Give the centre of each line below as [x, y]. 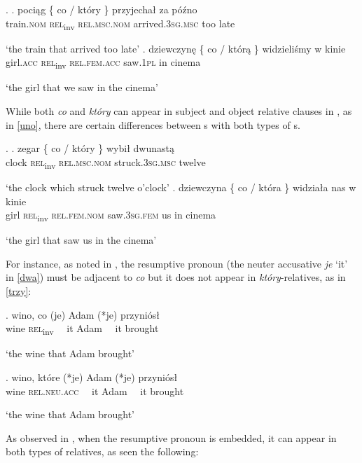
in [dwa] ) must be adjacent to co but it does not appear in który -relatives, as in [176, 277]
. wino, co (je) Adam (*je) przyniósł [83, 314]
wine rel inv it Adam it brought [82, 329]
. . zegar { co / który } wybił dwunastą [90, 148]
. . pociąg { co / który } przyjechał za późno [102, 9]
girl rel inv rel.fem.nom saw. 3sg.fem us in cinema [111, 215]
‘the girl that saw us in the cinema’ [81, 240]
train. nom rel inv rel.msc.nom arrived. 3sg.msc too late [120, 24]
